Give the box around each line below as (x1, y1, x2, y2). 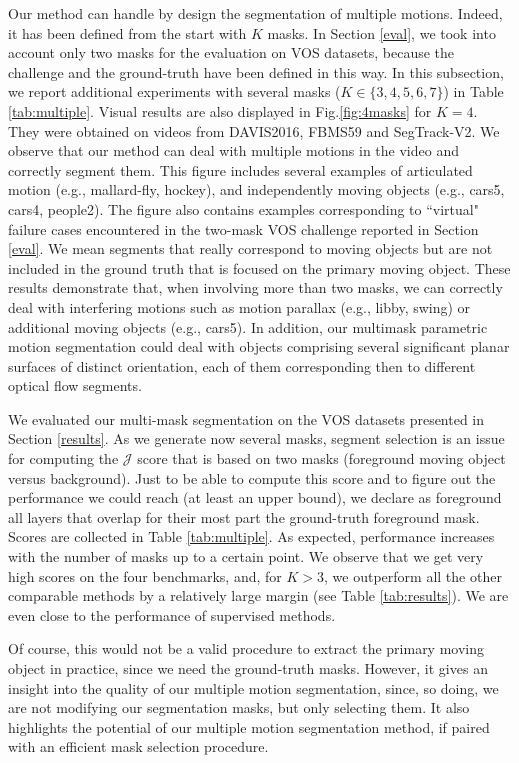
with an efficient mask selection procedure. (8, 736, 269, 757)
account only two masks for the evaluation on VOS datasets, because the (8, 42, 455, 63)
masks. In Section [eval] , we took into (267, 22, 496, 43)
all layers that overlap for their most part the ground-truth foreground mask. (8, 506, 480, 527)
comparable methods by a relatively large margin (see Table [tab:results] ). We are (8, 585, 509, 606)
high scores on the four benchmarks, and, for (8, 565, 282, 586)
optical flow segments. (8, 375, 142, 396)
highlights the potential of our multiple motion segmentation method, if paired (8, 716, 490, 737)
